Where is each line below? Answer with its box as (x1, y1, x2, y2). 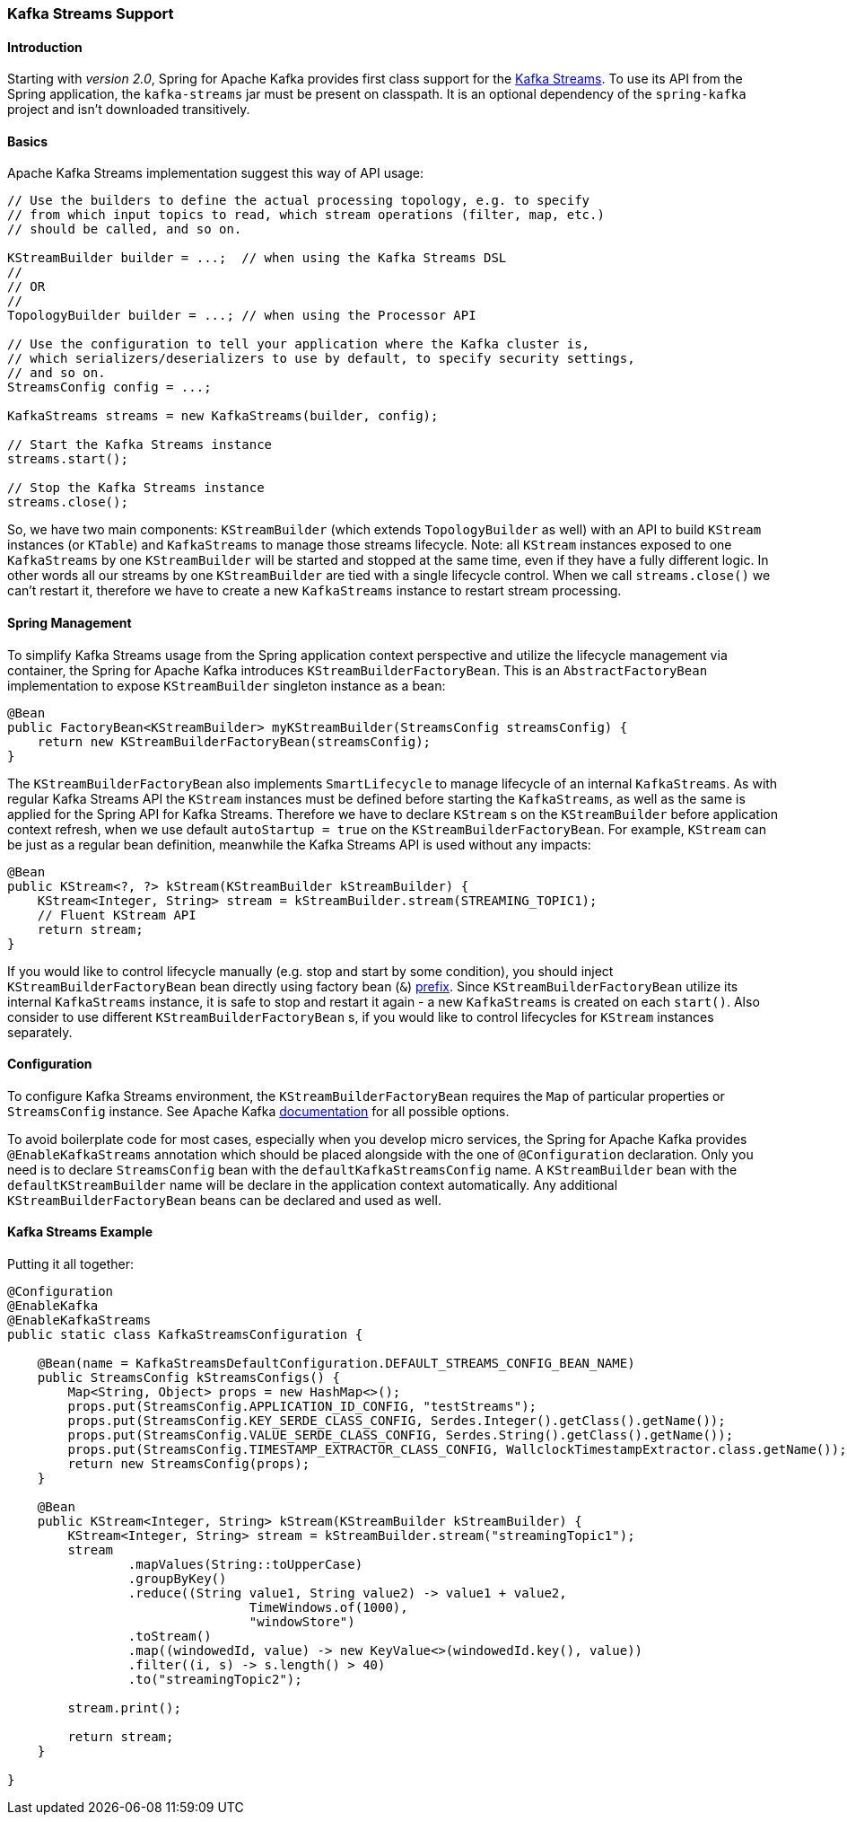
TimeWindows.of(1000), (249, 1600, 408, 1615)
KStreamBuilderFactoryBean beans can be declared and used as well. (7, 1192, 441, 1208)
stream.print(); (67, 1701, 181, 1716)
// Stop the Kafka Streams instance (7, 480, 265, 496)
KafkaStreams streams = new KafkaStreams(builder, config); (7, 409, 439, 424)
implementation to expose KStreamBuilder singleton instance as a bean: (7, 677, 446, 693)
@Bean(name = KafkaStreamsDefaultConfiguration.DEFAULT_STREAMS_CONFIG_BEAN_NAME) (37, 1356, 635, 1371)
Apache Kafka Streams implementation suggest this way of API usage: (7, 165, 423, 181)
